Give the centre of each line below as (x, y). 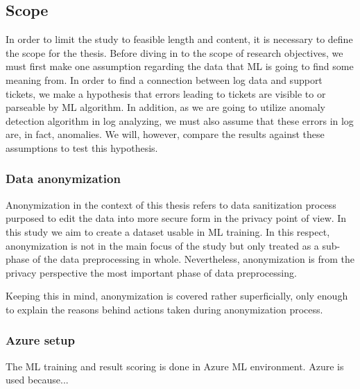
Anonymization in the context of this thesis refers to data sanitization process (171, 204)
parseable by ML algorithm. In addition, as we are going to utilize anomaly (165, 107)
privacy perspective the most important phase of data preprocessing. (151, 272)
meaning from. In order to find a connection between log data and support (164, 79)
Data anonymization (63, 179)
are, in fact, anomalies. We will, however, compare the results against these (165, 134)
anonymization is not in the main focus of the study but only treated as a (162, 245)
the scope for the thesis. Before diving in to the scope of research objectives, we (174, 52)
